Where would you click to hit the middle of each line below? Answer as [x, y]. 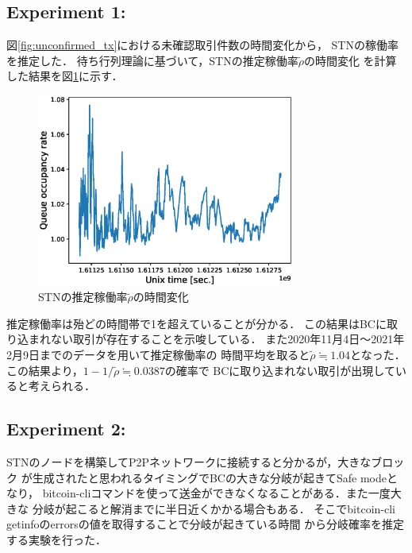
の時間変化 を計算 [350, 60]
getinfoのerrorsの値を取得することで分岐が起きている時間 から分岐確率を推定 [206, 524]
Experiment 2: [66, 429]
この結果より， [45, 370]
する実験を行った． [56, 539]
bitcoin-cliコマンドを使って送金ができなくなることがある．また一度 [216, 493]
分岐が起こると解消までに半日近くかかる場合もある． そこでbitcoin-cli [214, 508]
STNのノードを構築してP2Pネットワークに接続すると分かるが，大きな [189, 462]
